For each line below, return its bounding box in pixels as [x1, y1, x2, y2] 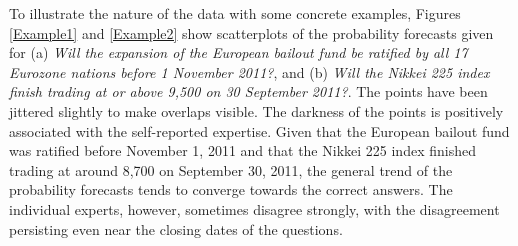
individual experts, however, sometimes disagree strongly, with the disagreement [9, 198, 500, 219]
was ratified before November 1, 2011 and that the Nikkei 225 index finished [9, 140, 476, 161]
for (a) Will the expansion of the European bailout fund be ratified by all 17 [9, 42, 468, 63]
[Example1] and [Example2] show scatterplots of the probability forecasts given [9, 22, 494, 43]
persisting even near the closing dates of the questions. [9, 218, 343, 239]
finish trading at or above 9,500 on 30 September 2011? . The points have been [9, 81, 488, 102]
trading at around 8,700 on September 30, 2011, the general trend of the [9, 159, 453, 180]
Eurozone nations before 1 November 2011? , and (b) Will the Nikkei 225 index [9, 61, 490, 82]
